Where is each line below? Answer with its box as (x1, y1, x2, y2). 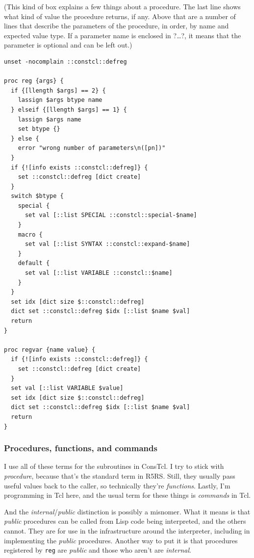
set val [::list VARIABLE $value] (11, 385, 124, 392)
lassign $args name (18, 116, 81, 123)
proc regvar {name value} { (4, 346, 96, 353)
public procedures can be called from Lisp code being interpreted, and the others (4, 516, 246, 526)
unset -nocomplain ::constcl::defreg (4, 58, 127, 65)
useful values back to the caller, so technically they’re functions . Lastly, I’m (4, 480, 230, 490)
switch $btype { (11, 193, 64, 200)
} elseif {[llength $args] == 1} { (11, 106, 127, 113)
